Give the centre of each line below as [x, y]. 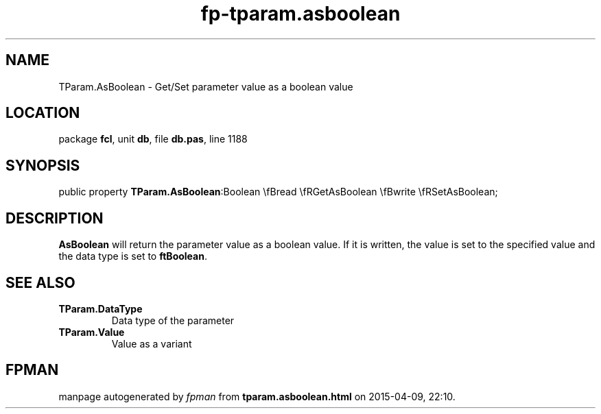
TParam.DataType [101, 308]
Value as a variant [152, 343]
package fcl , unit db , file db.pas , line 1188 [153, 139]
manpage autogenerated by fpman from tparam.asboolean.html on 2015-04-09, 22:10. [257, 396]
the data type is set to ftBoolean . [133, 256]
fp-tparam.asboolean [300, 14]
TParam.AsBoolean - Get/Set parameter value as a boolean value [206, 86]
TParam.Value [92, 332]
